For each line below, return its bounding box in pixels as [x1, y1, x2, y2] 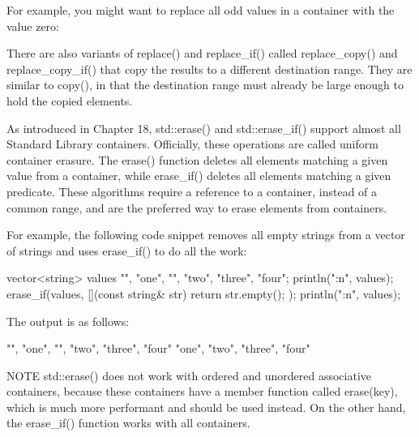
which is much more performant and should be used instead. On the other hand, [6, 398, 406, 415]
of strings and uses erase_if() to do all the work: [6, 242, 247, 259]
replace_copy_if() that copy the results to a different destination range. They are [6, 60, 413, 77]
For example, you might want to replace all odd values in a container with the [6, 2, 395, 18]
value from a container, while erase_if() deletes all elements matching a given [6, 167, 391, 184]
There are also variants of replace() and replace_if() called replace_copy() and [6, 45, 398, 62]
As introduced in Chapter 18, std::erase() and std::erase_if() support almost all [6, 119, 401, 136]
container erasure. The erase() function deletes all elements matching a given [6, 151, 388, 168]
